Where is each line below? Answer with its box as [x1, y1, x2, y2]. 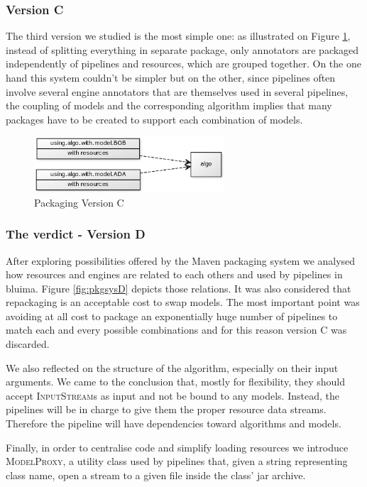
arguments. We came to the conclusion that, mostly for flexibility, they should [6, 374, 345, 389]
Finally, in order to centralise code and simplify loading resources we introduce [6, 439, 349, 454]
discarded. [6, 336, 50, 351]
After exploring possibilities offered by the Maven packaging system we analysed [6, 253, 356, 268]
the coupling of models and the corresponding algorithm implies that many [6, 98, 332, 113]
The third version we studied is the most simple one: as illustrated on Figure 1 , [6, 28, 351, 43]
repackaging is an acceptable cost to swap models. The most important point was [6, 295, 360, 310]
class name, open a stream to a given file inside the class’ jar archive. [6, 467, 306, 482]
